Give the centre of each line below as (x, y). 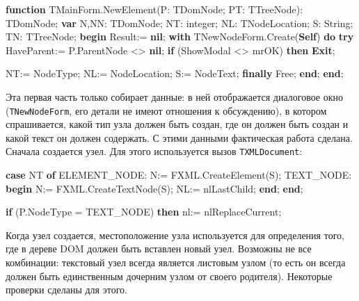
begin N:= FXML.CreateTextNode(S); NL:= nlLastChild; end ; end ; (154, 188)
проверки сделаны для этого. (66, 290)
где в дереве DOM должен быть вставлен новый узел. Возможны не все (159, 249)
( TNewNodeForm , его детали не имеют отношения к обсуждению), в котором (166, 110)
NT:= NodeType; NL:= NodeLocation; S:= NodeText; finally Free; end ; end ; (175, 73)
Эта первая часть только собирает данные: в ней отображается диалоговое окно (175, 96)
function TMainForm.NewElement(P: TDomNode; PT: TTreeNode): (154, 9)
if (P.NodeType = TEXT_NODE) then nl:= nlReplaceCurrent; (144, 212)
